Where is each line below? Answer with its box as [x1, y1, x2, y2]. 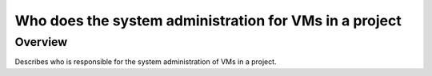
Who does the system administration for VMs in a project [14, 12, 402, 29]
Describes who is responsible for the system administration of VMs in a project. [14, 57, 277, 66]
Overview [14, 35, 68, 49]
